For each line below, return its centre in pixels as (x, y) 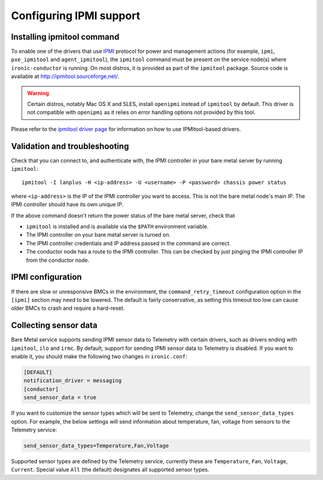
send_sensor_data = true (60, 398)
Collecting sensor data (54, 326)
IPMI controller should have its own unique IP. (67, 204)
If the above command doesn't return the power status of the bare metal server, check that (123, 215)
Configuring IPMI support (76, 16)
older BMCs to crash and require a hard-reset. (68, 308)
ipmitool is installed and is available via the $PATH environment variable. (117, 227)
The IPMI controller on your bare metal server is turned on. (98, 235)
